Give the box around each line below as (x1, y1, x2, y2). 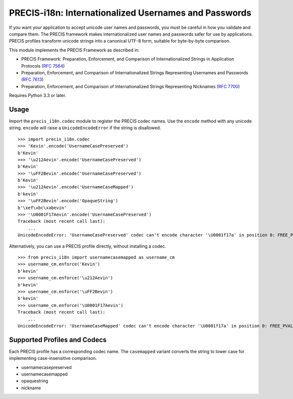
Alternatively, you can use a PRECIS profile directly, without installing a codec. (9, 243, 167, 249)
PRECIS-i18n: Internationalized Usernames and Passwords (9, 7, 251, 18)
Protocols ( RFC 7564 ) (21, 63, 65, 69)
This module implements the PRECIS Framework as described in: (9, 47, 140, 53)
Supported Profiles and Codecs (9, 335, 107, 344)
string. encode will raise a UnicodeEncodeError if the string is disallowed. (9, 125, 161, 131)
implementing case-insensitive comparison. (9, 355, 97, 361)
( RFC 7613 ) (21, 76, 44, 83)
